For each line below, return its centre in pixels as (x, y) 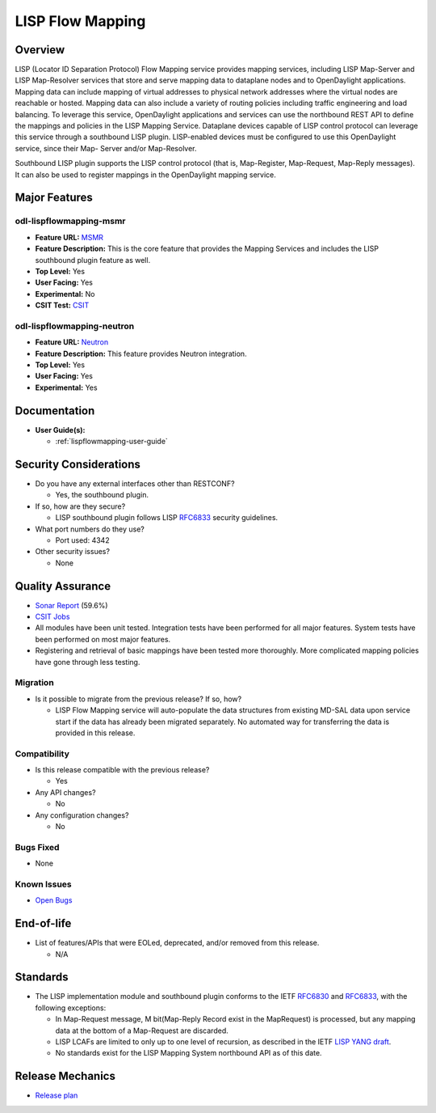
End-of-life (43, 923)
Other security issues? (73, 552)
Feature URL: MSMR (69, 237)
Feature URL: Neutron (72, 342)
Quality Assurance (63, 586)
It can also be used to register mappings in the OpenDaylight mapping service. (145, 175)
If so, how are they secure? (80, 506)
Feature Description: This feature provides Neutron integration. (141, 353)
